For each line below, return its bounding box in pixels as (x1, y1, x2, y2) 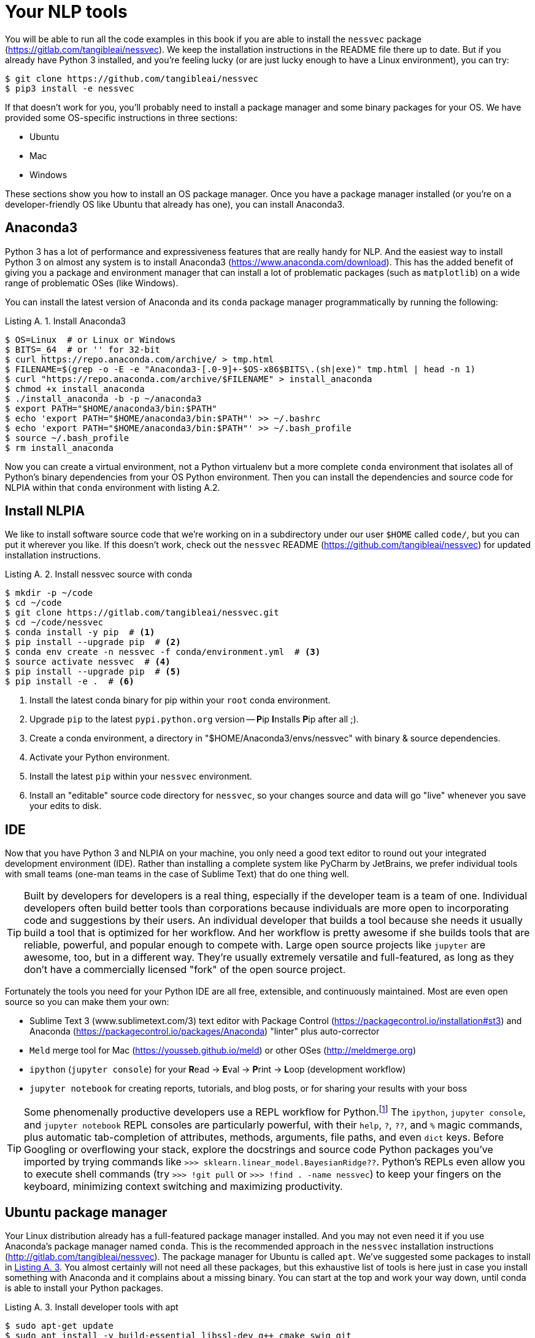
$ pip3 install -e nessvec (5, 83, 134, 93)
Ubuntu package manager (5, 1205, 167, 1221)
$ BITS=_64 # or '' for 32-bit (5, 344, 160, 354)
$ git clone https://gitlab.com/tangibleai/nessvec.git (5, 608, 279, 618)
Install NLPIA (5, 503, 85, 519)
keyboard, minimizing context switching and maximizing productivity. (24, 1180, 343, 1192)
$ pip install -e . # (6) (5, 676, 134, 687)
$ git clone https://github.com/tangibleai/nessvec (5, 73, 259, 84)
